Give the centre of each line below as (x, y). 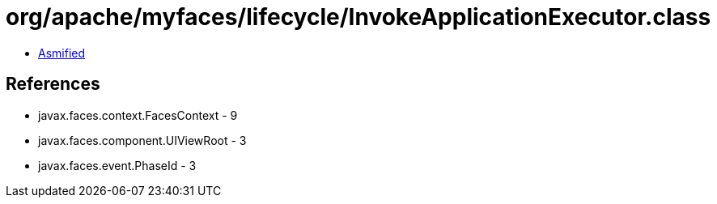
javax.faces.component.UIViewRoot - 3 (142, 140)
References (53, 84)
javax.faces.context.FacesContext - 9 (138, 115)
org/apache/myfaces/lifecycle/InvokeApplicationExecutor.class (358, 17)
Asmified (62, 53)
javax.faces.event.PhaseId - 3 (117, 165)
